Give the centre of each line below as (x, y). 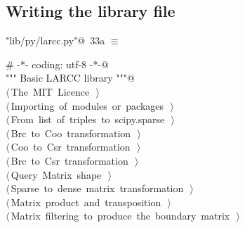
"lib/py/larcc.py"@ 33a (55, 40)
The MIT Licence (50, 91)
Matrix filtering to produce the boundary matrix (120, 216)
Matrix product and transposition (86, 202)
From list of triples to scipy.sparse (88, 119)
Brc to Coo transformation (71, 133)
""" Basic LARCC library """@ (70, 78)
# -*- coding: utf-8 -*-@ (57, 64)
